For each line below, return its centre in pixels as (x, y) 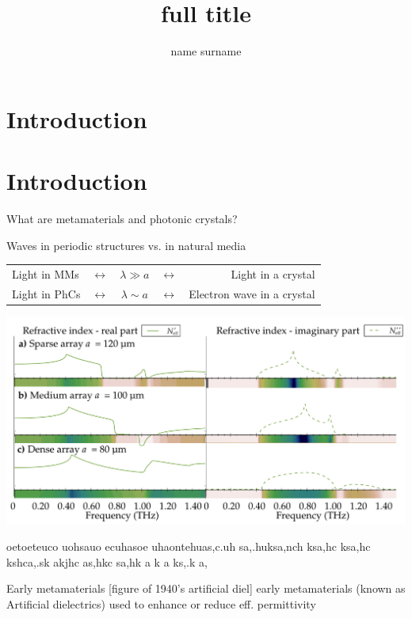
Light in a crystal (273, 273)
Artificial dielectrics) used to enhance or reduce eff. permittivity (161, 603)
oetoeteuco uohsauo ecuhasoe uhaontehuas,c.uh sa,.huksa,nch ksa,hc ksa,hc (189, 546)
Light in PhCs (46, 293)
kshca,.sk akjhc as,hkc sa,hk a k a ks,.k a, (107, 561)
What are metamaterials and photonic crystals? (122, 219)
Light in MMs (46, 273)
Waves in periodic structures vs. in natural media (126, 245)
